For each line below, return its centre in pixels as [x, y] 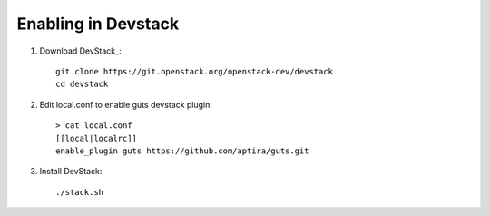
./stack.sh [80, 192]
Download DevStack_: [80, 51]
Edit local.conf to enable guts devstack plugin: [126, 104]
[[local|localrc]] [97, 138]
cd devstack [82, 84]
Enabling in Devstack [98, 24]
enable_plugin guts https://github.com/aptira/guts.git [182, 151]
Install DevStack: [71, 172]
